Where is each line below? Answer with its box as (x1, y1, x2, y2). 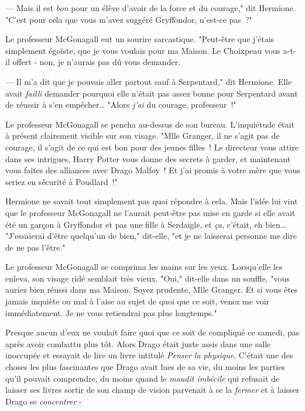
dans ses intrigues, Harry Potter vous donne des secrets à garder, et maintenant (5, 152, 291, 165)
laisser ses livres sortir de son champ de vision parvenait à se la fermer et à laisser (5, 383, 300, 396)
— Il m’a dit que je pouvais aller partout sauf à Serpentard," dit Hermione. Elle (5, 75, 292, 87)
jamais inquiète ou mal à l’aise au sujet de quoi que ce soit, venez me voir (5, 295, 270, 307)
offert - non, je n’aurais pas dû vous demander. (12, 56, 181, 68)
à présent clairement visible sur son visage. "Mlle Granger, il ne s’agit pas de (5, 129, 280, 142)
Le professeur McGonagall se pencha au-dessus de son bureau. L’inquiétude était (5, 118, 294, 130)
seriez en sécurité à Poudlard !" (5, 175, 118, 187)
